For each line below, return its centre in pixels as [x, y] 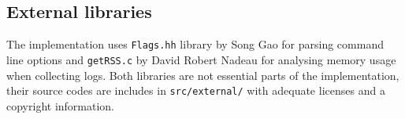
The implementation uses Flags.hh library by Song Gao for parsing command [195, 44]
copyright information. [61, 105]
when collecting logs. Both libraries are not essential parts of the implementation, [203, 75]
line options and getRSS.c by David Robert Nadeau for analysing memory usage [201, 59]
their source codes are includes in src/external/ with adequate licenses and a [196, 90]
